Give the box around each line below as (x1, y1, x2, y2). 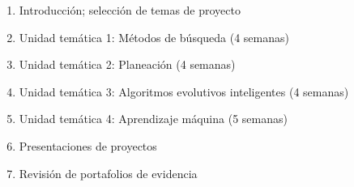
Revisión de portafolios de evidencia (19, 164, 198, 181)
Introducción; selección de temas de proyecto (19, 2, 241, 18)
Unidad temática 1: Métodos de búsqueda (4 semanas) (19, 28, 289, 45)
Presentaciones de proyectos (19, 137, 157, 154)
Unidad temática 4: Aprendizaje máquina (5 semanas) (19, 110, 288, 127)
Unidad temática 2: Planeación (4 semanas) (19, 56, 236, 73)
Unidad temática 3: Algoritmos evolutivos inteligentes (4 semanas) (19, 83, 349, 100)
